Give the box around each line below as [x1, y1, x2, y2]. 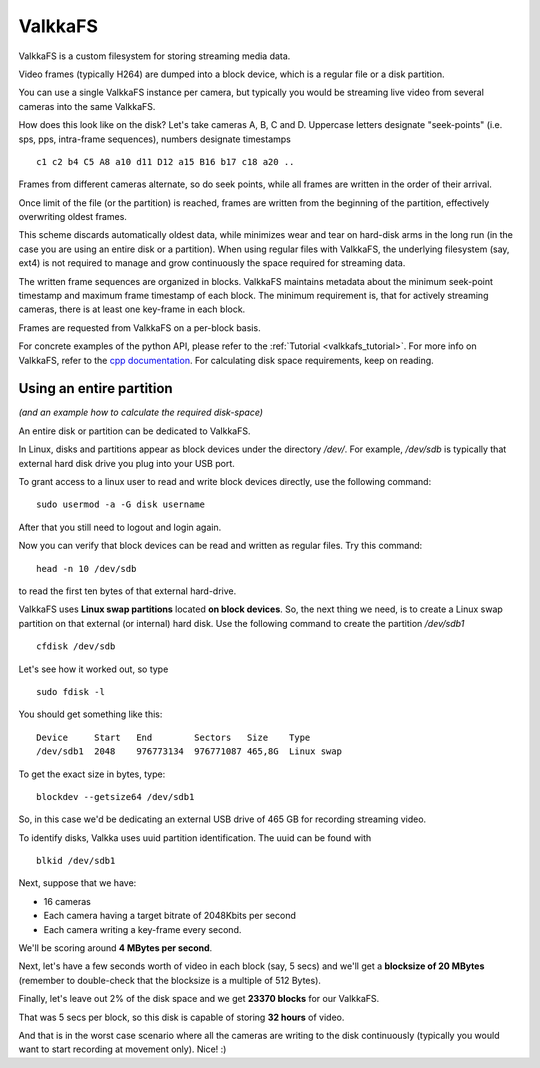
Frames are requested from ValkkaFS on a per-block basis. [18, 321, 261, 334]
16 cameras [43, 895, 92, 907]
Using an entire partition [18, 380, 174, 397]
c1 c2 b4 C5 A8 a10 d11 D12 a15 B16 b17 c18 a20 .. [36, 156, 295, 167]
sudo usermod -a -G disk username [36, 499, 205, 510]
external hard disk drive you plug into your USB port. [18, 457, 235, 469]
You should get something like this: [18, 708, 163, 720]
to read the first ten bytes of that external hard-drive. [18, 585, 237, 597]
